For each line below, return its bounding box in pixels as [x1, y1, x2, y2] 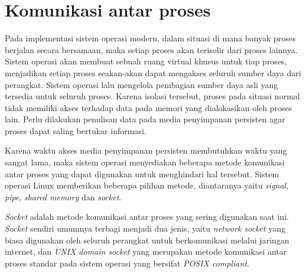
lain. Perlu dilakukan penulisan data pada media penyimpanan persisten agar [5, 113, 285, 125]
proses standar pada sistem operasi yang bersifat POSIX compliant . [5, 256, 249, 269]
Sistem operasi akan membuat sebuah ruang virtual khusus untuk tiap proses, [5, 55, 287, 67]
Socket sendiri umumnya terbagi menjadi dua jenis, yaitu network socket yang [5, 222, 286, 235]
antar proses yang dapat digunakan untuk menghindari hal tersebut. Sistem [5, 167, 279, 180]
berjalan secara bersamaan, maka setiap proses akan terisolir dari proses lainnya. [5, 43, 298, 56]
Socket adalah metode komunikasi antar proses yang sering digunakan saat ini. [5, 210, 289, 223]
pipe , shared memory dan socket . [5, 190, 122, 203]
